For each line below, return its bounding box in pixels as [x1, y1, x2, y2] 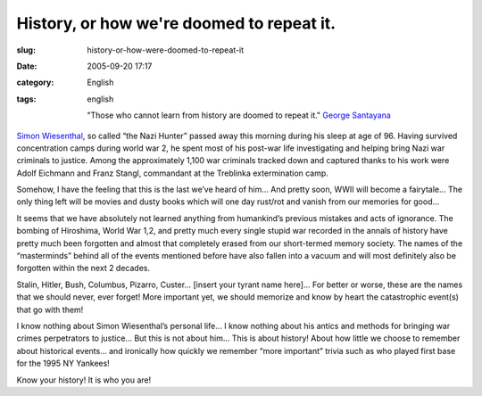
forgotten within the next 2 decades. [16, 263, 151, 274]
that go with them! [16, 304, 84, 315]
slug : [16, 45, 36, 55]
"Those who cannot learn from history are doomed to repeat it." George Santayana [87, 110, 392, 120]
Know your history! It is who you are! [16, 375, 152, 385]
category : [16, 77, 54, 88]
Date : [16, 61, 37, 71]
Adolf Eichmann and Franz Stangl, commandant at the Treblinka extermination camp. [16, 168, 329, 178]
